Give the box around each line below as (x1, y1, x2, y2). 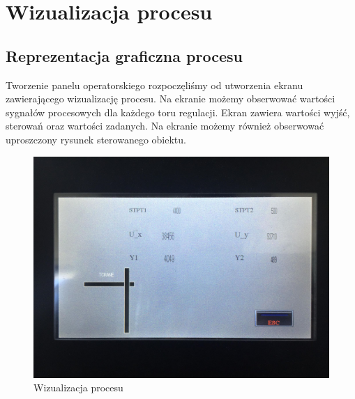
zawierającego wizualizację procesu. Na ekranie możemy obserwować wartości (6, 91, 335, 106)
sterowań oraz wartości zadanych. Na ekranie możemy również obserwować (6, 118, 324, 133)
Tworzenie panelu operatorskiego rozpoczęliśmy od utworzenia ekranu (6, 77, 303, 92)
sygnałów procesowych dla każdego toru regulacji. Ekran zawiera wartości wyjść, (6, 104, 350, 119)
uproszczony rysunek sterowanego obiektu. (6, 132, 186, 146)
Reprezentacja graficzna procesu (6, 45, 243, 66)
